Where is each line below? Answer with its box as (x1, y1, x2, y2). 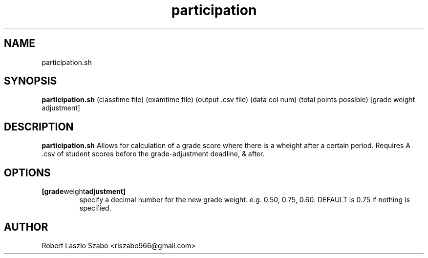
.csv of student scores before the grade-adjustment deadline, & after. (42, 150, 265, 158)
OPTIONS (4, 166, 51, 179)
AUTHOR (4, 220, 48, 233)
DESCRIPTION (4, 120, 74, 133)
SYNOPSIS (4, 75, 57, 87)
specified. (79, 204, 111, 213)
